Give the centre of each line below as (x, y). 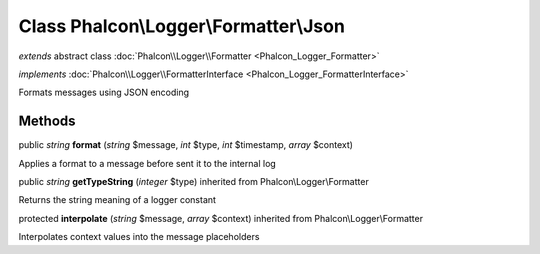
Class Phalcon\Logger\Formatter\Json (181, 26)
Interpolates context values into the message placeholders (139, 237)
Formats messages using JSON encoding (104, 92)
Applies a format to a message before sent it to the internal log (147, 163)
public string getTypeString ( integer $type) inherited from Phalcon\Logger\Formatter (193, 182)
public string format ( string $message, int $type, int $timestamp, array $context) (186, 145)
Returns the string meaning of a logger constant (117, 200)
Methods (47, 121)
